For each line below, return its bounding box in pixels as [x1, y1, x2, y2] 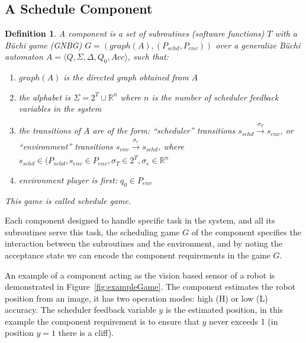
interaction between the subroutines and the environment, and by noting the [5, 237, 282, 250]
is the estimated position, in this [165, 303, 284, 316]
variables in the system [18, 102, 102, 115]
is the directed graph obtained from [63, 71, 189, 83]
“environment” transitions [18, 140, 113, 152]
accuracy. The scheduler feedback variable [5, 303, 156, 316]
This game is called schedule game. [5, 194, 131, 206]
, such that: [127, 50, 169, 63]
